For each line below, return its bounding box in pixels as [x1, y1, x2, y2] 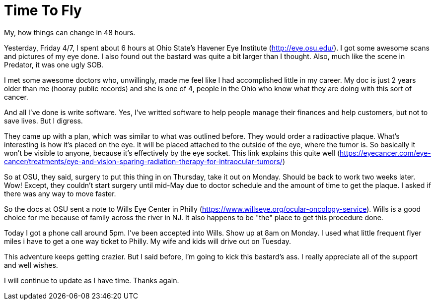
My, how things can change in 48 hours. [4, 28, 136, 37]
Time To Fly [4, 2, 82, 19]
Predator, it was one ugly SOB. [4, 60, 104, 69]
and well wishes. [4, 260, 58, 269]
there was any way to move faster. [4, 189, 116, 198]
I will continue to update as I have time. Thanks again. [4, 276, 179, 285]
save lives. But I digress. [4, 116, 83, 125]
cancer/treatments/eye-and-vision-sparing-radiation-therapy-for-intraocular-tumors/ [4, 157, 283, 166]
